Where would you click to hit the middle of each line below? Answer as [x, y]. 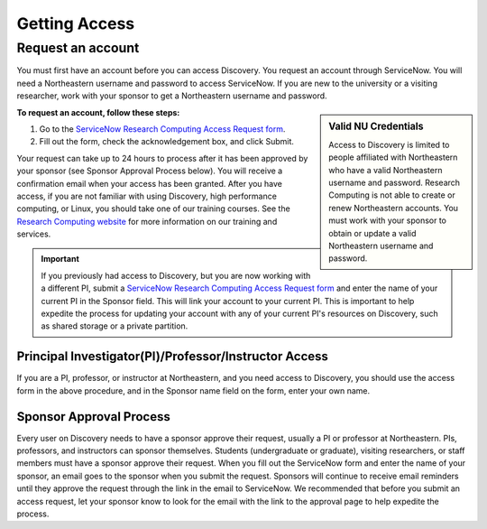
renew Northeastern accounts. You [394, 208]
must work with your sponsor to [387, 220]
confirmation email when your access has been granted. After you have [150, 183]
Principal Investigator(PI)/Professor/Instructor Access [173, 357]
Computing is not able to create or [392, 195]
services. [34, 234]
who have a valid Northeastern [386, 170]
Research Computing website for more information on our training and [147, 221]
